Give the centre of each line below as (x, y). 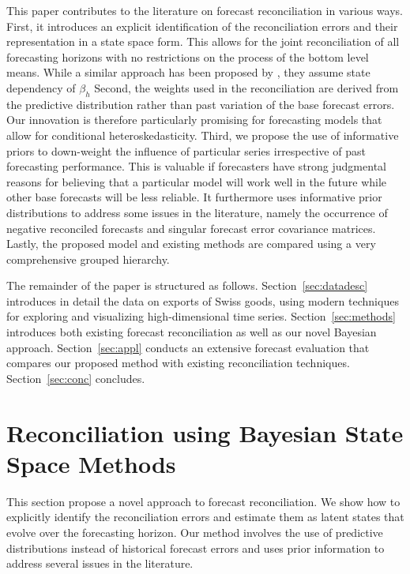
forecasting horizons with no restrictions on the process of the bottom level (188, 56)
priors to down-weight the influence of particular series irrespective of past (186, 150)
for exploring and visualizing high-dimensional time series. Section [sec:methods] (201, 316)
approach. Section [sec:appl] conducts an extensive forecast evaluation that (188, 347)
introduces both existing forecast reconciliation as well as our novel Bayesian (192, 332)
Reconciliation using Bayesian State (205, 432)
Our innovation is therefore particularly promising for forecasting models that (194, 120)
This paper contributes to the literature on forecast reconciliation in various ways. (205, 10)
